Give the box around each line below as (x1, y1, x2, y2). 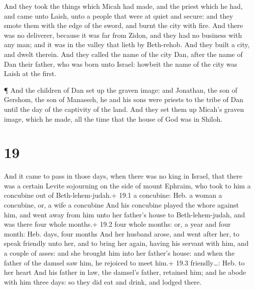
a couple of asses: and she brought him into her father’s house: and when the (4, 248, 235, 258)
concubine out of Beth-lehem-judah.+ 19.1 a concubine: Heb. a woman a (4, 190, 222, 200)
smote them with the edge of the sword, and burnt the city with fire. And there (4, 20, 243, 30)
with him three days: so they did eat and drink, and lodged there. (4, 276, 202, 287)
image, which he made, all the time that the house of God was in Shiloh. (4, 113, 223, 124)
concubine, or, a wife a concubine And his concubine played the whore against (4, 200, 239, 210)
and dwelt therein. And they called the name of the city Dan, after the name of (4, 49, 243, 59)
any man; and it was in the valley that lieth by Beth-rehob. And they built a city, (4, 39, 250, 50)
